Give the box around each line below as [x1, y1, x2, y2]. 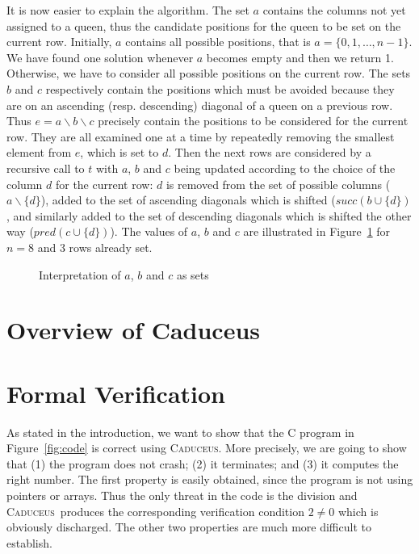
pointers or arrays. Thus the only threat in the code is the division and [6, 486, 358, 503]
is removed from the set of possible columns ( [166, 175, 391, 192]
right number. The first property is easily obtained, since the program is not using [6, 471, 413, 488]
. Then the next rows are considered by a [168, 144, 371, 161]
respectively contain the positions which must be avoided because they [45, 80, 395, 97]
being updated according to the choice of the [174, 159, 396, 176]
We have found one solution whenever [6, 48, 194, 65]
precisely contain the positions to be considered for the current [98, 112, 409, 129]
